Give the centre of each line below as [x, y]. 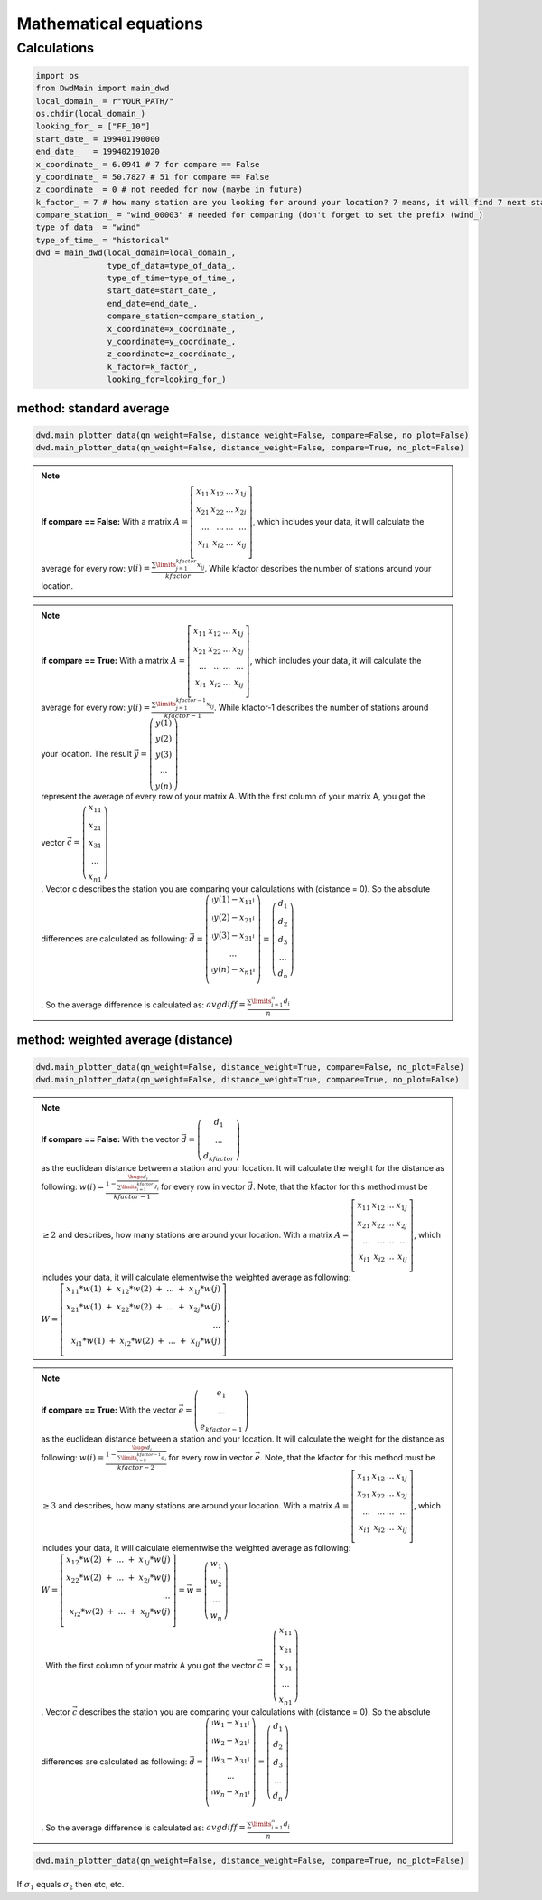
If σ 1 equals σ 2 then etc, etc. [70, 1886]
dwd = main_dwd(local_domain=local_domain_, [136, 253]
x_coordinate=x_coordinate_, [172, 329]
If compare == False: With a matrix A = [115, 521]
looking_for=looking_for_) [167, 379]
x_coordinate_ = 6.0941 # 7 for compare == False [148, 164]
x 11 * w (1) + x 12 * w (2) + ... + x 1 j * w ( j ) [144, 1290]
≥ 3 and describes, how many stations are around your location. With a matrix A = [196, 1506]
